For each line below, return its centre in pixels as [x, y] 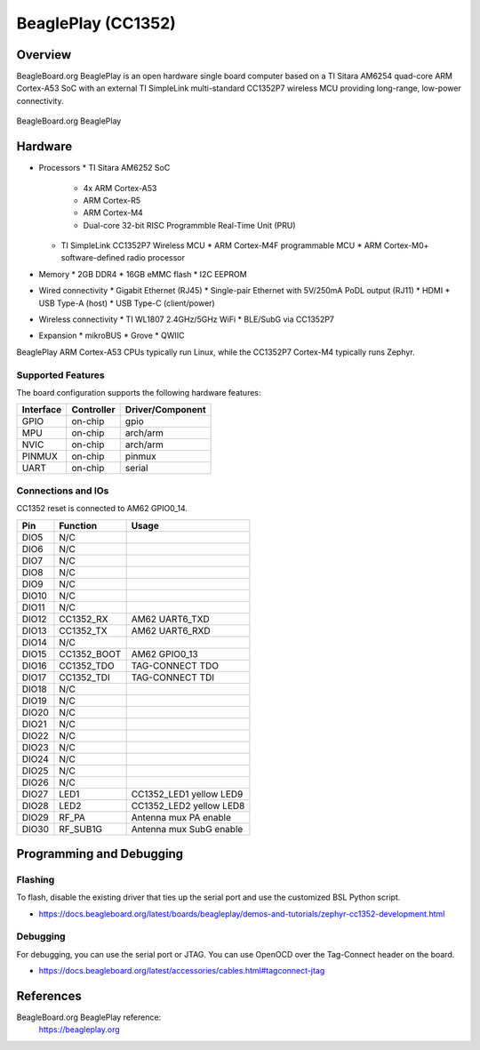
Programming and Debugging [100, 854]
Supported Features [61, 375]
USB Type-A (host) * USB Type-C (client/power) [127, 303]
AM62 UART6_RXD [171, 630]
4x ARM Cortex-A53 [120, 188]
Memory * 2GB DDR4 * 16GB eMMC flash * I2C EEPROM [143, 274]
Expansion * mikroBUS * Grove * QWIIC [112, 336]
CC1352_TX [83, 630]
